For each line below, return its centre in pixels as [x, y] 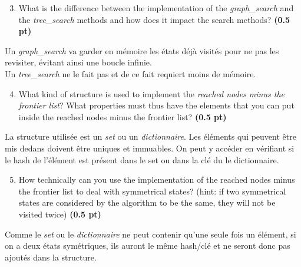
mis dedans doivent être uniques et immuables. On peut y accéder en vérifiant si [150, 148]
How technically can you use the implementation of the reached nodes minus [157, 179]
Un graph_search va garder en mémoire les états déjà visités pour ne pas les [142, 50]
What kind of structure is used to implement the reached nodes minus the [151, 93]
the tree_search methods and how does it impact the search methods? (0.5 [154, 19]
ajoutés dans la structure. [51, 257]
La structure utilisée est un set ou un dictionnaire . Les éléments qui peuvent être [150, 136]
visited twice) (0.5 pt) [60, 214]
